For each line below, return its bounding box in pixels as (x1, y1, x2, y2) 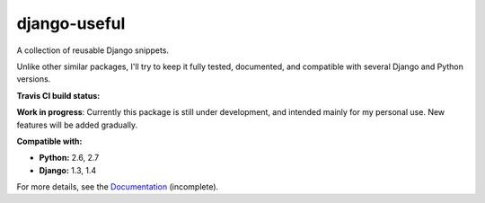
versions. (16, 74, 51, 84)
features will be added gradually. (16, 119, 138, 130)
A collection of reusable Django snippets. (16, 45, 170, 56)
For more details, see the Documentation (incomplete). (16, 181, 219, 192)
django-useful (16, 13, 126, 33)
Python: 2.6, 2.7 (39, 153, 100, 163)
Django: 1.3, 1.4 (39, 164, 97, 175)
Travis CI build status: (16, 90, 101, 101)
